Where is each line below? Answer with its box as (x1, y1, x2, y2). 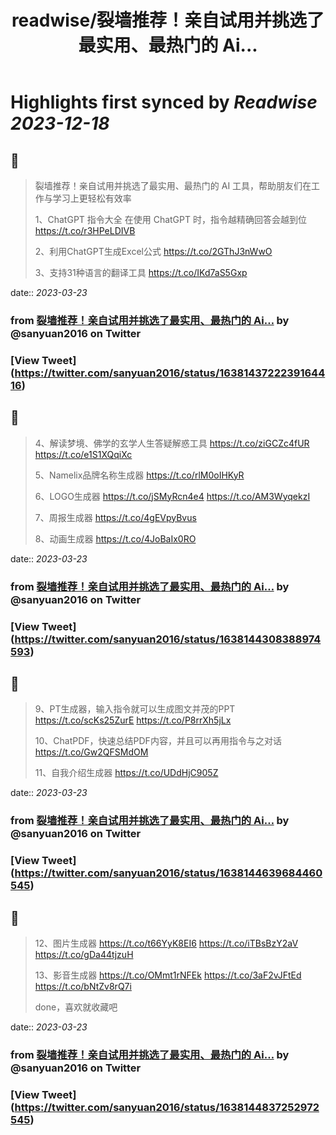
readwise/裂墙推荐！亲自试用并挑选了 (11, 9, 325, 32)
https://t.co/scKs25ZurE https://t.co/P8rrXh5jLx (34, 714, 232, 726)
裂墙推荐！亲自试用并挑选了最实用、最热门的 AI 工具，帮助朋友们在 (34, 180, 312, 191)
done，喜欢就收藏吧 (34, 1001, 118, 1013)
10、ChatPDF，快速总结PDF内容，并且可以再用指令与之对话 (34, 735, 282, 747)
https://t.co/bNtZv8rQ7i (34, 980, 132, 992)
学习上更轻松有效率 (52, 192, 132, 204)
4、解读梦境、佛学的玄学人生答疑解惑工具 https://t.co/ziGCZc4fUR (34, 437, 310, 449)
